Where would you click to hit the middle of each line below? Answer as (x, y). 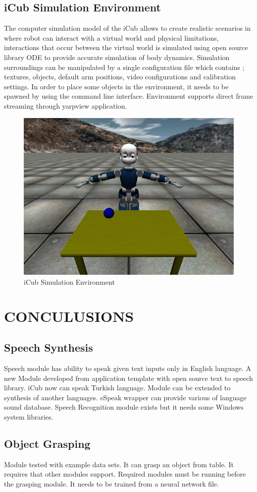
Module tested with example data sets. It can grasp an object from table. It (119, 464)
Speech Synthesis (49, 347)
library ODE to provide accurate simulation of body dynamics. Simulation (117, 57)
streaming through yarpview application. (66, 105)
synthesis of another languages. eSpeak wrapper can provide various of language (125, 397)
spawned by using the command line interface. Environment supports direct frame (129, 96)
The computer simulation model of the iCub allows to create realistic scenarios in (128, 28)
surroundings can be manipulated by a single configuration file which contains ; (124, 67)
